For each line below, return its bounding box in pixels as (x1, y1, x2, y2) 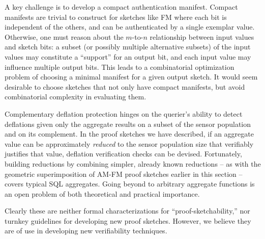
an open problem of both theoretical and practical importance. (5, 188, 200, 199)
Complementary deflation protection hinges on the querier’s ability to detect (5, 108, 243, 119)
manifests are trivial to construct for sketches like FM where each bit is (5, 11, 227, 22)
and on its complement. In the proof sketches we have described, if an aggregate (5, 128, 254, 139)
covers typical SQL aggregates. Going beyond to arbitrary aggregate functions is (5, 178, 255, 189)
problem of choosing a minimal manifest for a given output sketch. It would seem (5, 71, 258, 82)
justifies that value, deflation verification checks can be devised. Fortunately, (5, 148, 242, 159)
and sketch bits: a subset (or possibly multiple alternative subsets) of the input (5, 41, 251, 52)
